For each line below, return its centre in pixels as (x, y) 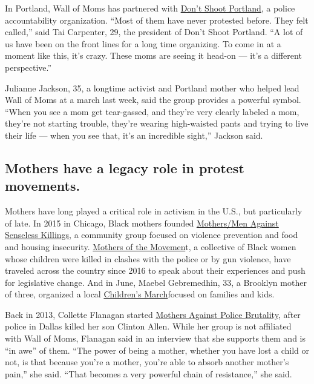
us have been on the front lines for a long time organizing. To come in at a (143, 43)
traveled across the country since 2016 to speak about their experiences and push (155, 270)
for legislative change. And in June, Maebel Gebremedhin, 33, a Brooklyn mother (156, 282)
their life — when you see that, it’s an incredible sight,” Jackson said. (134, 135)
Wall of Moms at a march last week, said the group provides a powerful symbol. (153, 100)
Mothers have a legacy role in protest (125, 167)
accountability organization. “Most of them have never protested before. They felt (157, 20)
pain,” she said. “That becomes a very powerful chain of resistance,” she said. (149, 373)
